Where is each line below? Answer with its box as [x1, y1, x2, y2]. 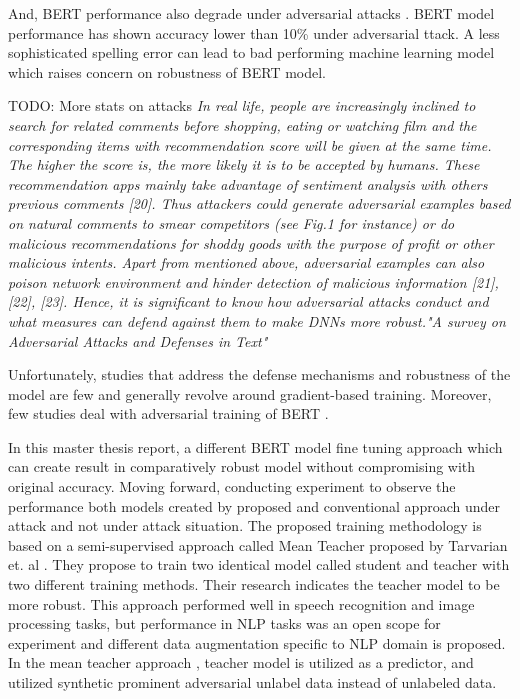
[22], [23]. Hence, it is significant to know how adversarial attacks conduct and [8, 291, 489, 312]
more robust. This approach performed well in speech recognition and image [8, 593, 475, 614]
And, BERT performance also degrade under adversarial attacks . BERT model [8, 3, 495, 23]
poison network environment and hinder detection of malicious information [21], [8, 271, 499, 292]
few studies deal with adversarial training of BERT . [8, 403, 329, 424]
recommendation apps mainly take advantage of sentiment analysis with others [8, 173, 488, 194]
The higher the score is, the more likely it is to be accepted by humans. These [8, 154, 480, 175]
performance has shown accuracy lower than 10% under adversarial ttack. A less [8, 22, 500, 43]
